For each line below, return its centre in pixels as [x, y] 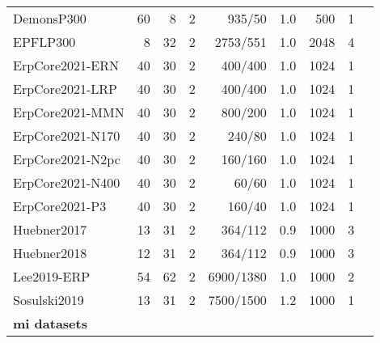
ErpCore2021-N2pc [67, 159]
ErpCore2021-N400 [67, 182]
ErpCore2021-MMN [69, 112]
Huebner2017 [50, 229]
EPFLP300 [44, 42]
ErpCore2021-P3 [60, 206]
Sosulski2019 [49, 300]
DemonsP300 [50, 18]
